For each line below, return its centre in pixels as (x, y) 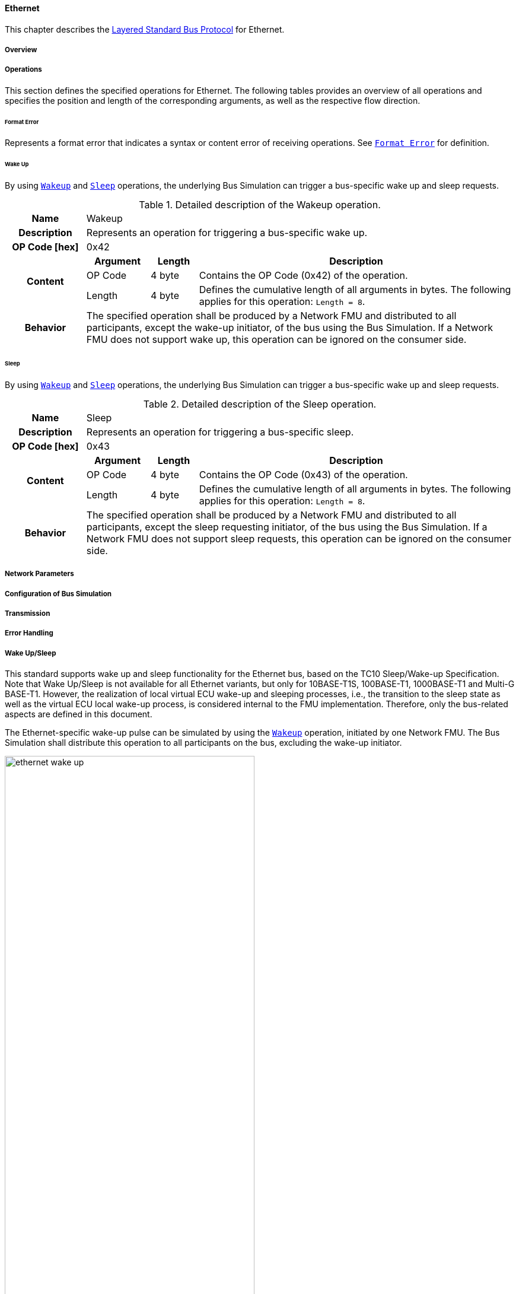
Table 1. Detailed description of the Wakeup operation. (260, 205)
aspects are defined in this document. (79, 714)
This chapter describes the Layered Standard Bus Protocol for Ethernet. (145, 29)
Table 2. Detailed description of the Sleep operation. (260, 404)
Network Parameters (39, 574)
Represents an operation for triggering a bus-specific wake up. (227, 233)
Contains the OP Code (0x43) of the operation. (303, 474)
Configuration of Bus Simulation (58, 594)
